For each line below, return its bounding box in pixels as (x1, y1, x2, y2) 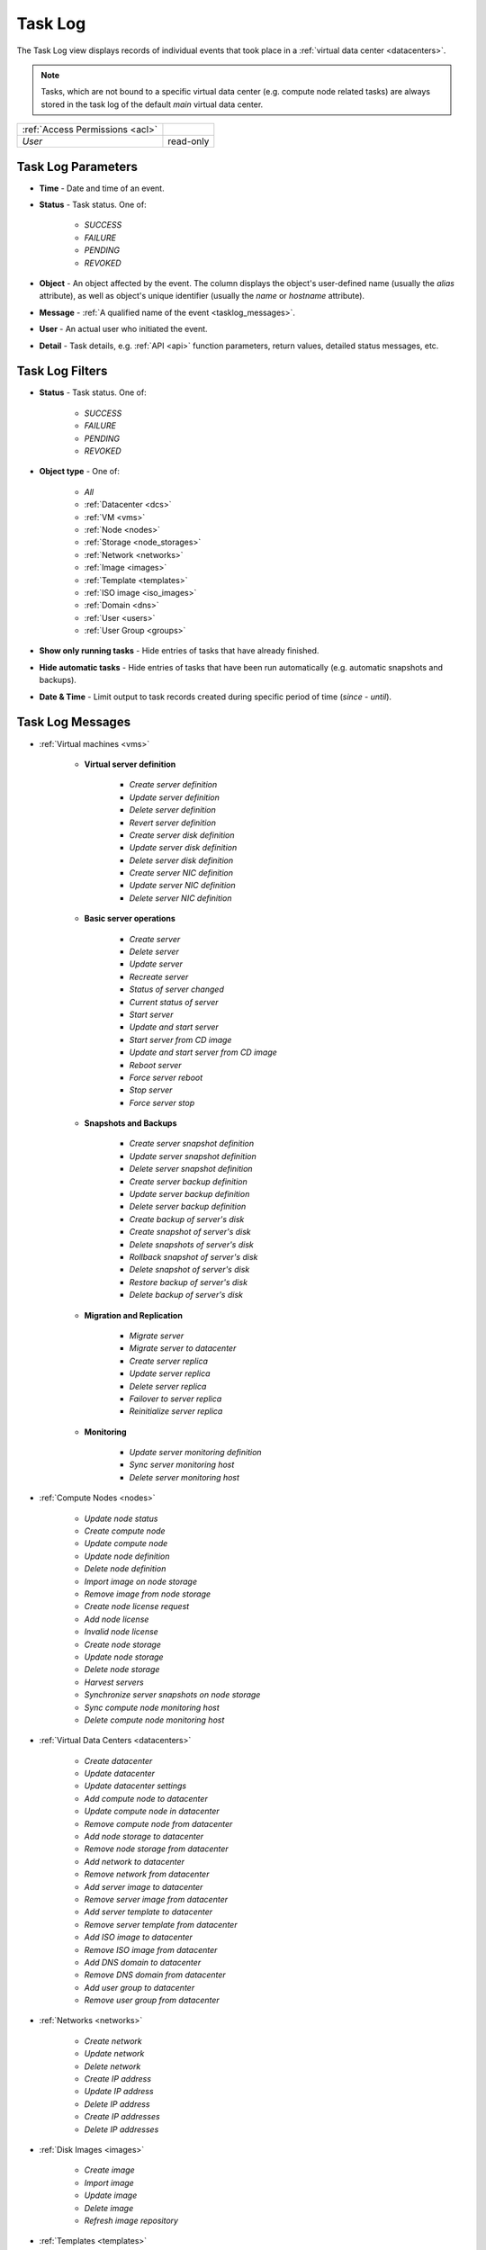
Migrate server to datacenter (129, 1343, 237, 1354)
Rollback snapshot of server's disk (129, 1252, 258, 1262)
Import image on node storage (84, 1576, 198, 1587)
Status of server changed (129, 984, 224, 994)
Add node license (84, 1614, 149, 1624)
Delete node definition (84, 1563, 166, 1574)
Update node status (84, 1513, 158, 1524)
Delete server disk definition (129, 855, 234, 866)
